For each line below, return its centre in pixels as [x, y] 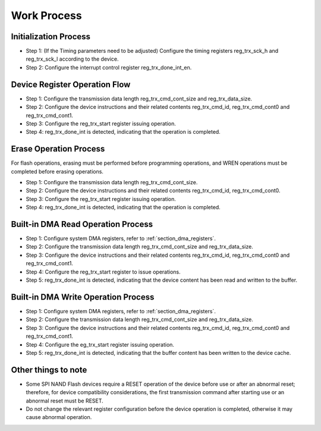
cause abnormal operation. [59, 417]
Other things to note [49, 369]
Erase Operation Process [58, 149]
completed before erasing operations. [57, 171]
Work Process [47, 15]
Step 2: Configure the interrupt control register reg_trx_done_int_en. [109, 67]
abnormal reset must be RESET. [64, 401]
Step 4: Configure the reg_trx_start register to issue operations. [103, 272]
